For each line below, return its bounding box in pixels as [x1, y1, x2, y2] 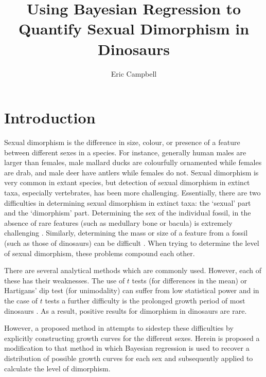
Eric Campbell [111, 68, 157, 79]
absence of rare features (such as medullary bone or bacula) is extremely [4, 217, 233, 228]
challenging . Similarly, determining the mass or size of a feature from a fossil [4, 227, 248, 238]
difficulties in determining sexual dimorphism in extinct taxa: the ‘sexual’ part [4, 197, 251, 208]
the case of [4, 295, 38, 306]
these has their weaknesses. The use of [4, 275, 125, 285]
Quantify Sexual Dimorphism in [18, 18, 250, 39]
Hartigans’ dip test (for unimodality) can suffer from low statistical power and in [4, 285, 259, 296]
